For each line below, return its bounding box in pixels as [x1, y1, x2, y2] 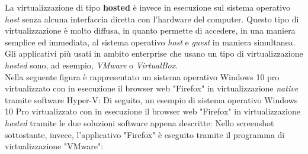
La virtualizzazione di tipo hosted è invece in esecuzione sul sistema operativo [5, 1, 291, 13]
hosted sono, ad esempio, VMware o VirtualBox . [5, 58, 178, 71]
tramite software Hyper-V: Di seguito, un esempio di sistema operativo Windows [5, 93, 298, 106]
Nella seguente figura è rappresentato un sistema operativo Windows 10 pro [5, 70, 280, 83]
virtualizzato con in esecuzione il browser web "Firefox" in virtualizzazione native [5, 82, 299, 94]
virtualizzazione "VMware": [5, 140, 104, 152]
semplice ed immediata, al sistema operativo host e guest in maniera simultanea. [5, 35, 296, 48]
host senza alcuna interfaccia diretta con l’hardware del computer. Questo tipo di [5, 12, 299, 25]
